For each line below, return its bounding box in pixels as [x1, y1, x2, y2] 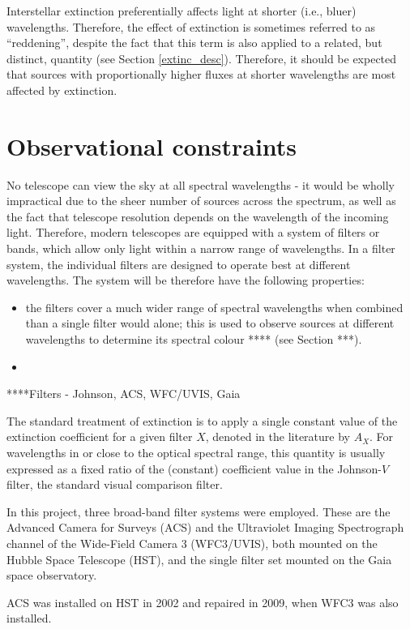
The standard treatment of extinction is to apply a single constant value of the [6, 412, 398, 429]
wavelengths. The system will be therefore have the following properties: [6, 272, 365, 289]
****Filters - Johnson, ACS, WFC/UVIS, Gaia [6, 385, 241, 402]
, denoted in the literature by [205, 428, 350, 445]
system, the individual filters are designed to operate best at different [6, 255, 351, 272]
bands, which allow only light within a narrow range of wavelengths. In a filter [6, 240, 395, 257]
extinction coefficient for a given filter [6, 428, 193, 445]
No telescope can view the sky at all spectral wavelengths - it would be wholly [6, 176, 395, 193]
